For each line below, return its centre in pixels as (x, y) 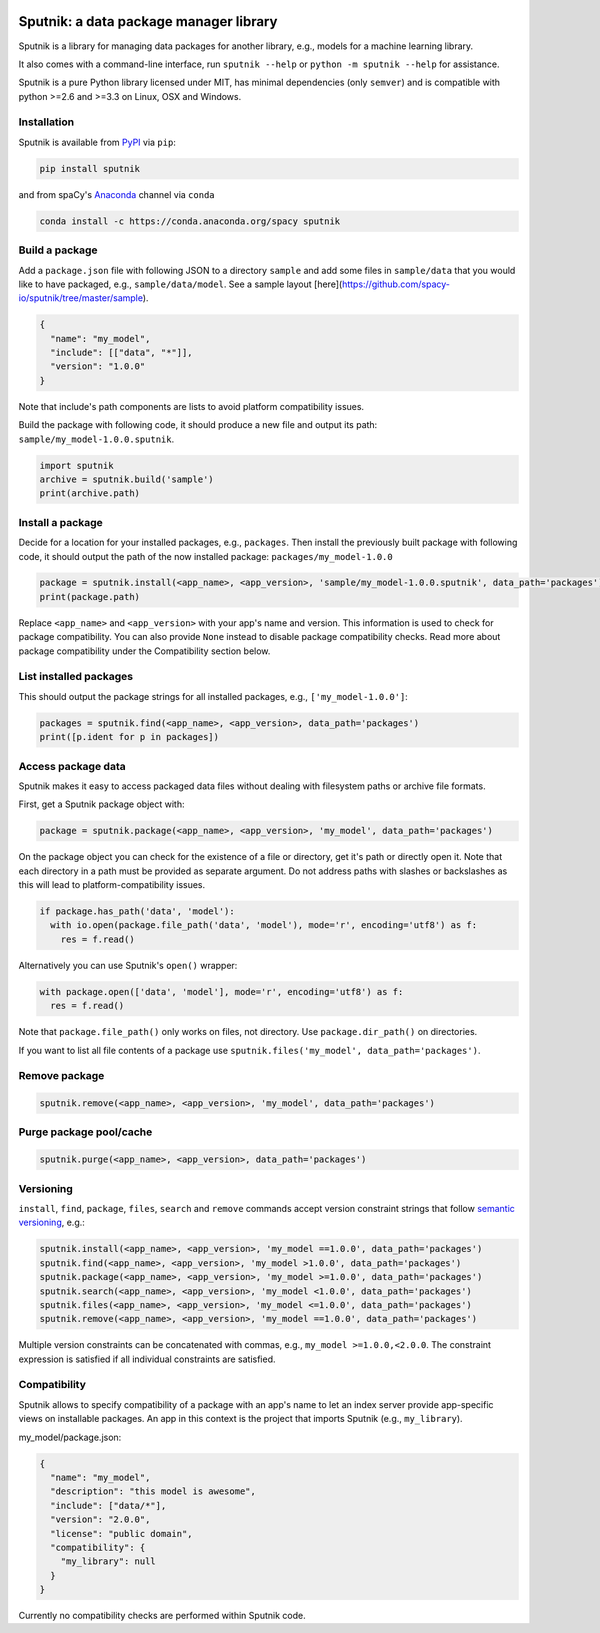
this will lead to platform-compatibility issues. (112, 885)
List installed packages (76, 677)
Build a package (58, 250)
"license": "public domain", (122, 1533)
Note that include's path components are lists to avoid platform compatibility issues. (191, 406)
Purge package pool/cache (85, 1132)
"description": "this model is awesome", (153, 1491)
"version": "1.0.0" (98, 366)
